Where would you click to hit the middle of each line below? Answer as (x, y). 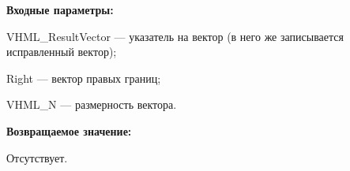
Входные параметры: (60, 9)
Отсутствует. (37, 157)
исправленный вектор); (62, 52)
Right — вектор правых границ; (84, 78)
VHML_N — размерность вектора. (92, 104)
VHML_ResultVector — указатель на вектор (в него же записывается (175, 36)
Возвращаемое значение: (69, 130)
